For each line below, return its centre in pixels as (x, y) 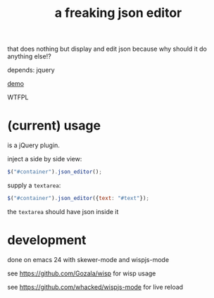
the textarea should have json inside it (63, 211)
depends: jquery (31, 70)
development (47, 240)
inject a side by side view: (45, 159)
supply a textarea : (34, 185)
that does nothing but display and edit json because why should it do (107, 49)
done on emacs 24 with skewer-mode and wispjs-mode (88, 259)
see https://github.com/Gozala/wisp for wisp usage (82, 273)
